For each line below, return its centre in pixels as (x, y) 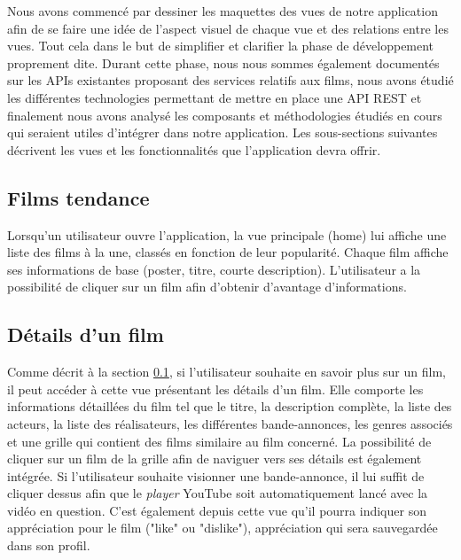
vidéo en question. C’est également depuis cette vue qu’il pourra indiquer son (217, 510)
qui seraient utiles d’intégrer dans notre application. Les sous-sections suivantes (223, 132)
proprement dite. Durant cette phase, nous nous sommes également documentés (223, 62)
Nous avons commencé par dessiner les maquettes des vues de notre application (223, 11)
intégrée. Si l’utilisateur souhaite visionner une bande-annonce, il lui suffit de (216, 475)
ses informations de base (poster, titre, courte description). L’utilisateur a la (214, 269)
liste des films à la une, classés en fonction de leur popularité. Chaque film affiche (228, 252)
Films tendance (78, 197)
